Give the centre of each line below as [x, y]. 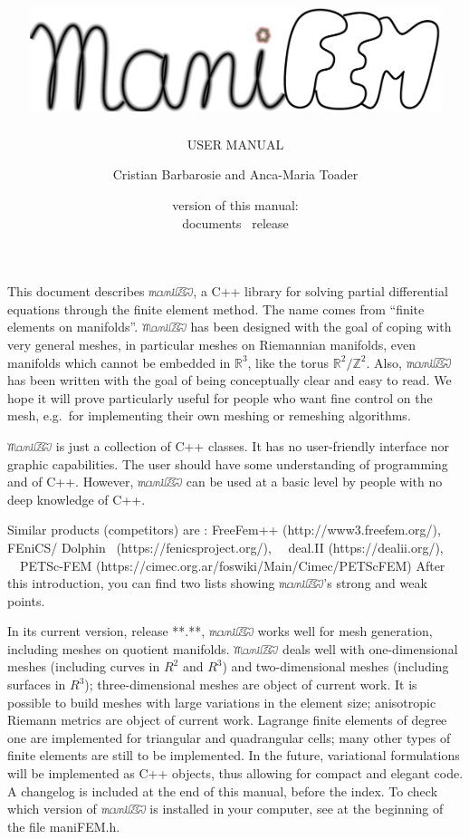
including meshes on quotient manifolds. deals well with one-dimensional [233, 648]
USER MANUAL [235, 144]
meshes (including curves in [84, 666]
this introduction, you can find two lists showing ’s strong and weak [217, 583]
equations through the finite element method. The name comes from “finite [216, 309]
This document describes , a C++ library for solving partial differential [228, 291]
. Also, [384, 362]
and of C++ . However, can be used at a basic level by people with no [225, 482]
